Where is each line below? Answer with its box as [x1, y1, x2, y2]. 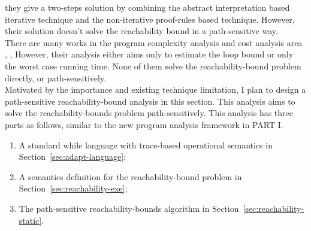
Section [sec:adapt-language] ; [19, 150, 126, 163]
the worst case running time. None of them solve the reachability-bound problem [5, 59, 301, 72]
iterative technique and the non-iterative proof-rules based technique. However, [5, 13, 295, 25]
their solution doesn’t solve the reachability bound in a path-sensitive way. [5, 25, 278, 37]
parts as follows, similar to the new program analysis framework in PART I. [5, 118, 283, 130]
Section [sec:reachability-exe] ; [19, 182, 128, 194]
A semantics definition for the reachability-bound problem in [19, 170, 242, 183]
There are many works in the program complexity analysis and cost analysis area [5, 36, 303, 48]
